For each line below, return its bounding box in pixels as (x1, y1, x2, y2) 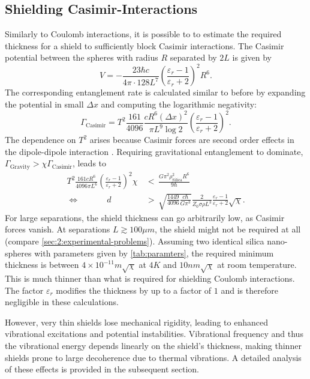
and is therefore (221, 283, 278, 296)
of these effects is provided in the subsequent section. (5, 363, 200, 375)
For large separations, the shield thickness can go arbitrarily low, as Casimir (5, 211, 285, 223)
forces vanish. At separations (5, 223, 110, 235)
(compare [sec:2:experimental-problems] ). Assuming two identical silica (5, 235, 264, 247)
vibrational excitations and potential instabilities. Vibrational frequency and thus (5, 327, 303, 340)
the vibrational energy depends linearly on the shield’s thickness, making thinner (5, 339, 302, 351)
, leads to (72, 157, 107, 169)
